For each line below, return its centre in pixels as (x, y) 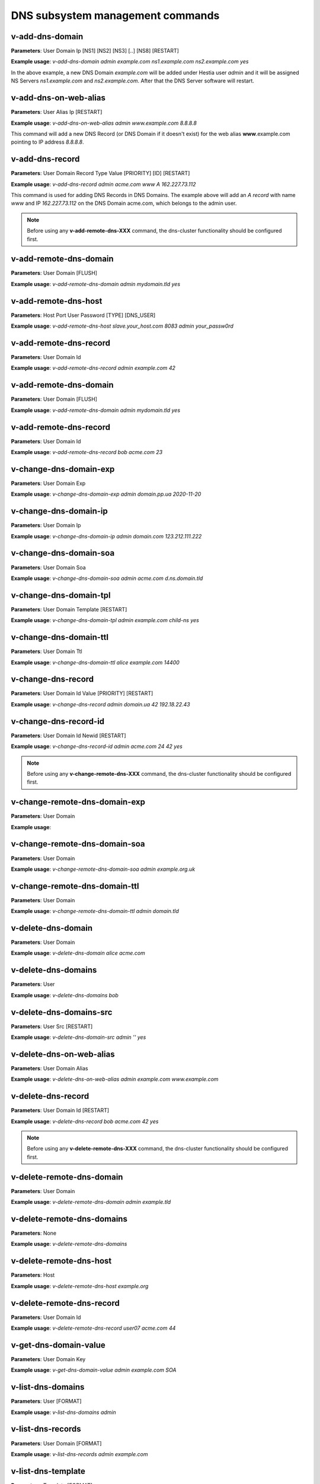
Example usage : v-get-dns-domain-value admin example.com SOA (94, 1370)
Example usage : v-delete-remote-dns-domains (69, 1244)
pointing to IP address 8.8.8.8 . (47, 142)
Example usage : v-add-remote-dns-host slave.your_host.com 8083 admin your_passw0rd (122, 326)
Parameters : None (34, 1233)
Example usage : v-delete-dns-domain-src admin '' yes (79, 1037)
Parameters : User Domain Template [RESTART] (69, 609)
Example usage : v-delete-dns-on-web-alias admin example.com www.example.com (115, 1079)
